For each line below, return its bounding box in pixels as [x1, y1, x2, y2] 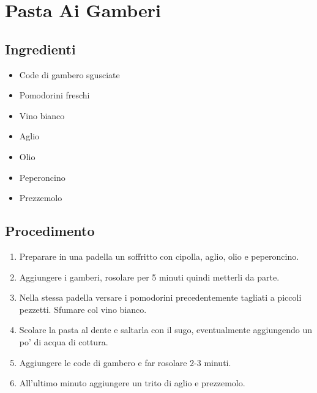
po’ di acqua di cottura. [19, 335, 108, 348]
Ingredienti [5, 39, 76, 58]
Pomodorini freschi [19, 89, 90, 101]
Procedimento [5, 221, 95, 240]
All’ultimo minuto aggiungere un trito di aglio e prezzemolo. [19, 376, 245, 389]
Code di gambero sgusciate [19, 68, 120, 81]
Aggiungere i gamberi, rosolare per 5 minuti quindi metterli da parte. [19, 270, 280, 283]
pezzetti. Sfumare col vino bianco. [19, 303, 147, 315]
